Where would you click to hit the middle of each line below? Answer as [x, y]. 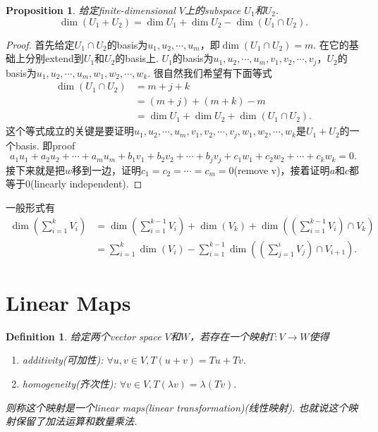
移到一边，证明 [107, 169]
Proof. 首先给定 [40, 44]
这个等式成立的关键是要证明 [70, 131]
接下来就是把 [35, 169]
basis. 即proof [45, 145]
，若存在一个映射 [229, 336]
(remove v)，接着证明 [282, 169]
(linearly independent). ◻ [86, 184]
